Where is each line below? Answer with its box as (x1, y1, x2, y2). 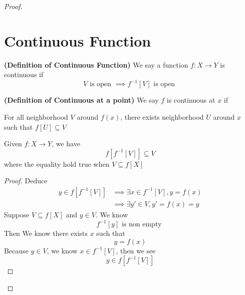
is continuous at (166, 95, 215, 105)
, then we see (116, 245, 156, 255)
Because (4, 245, 29, 255)
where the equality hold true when (4, 158, 110, 169)
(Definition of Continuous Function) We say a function (4, 59, 188, 70)
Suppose (4, 209, 30, 220)
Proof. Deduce (4, 175, 48, 186)
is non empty (121, 221, 162, 228)
